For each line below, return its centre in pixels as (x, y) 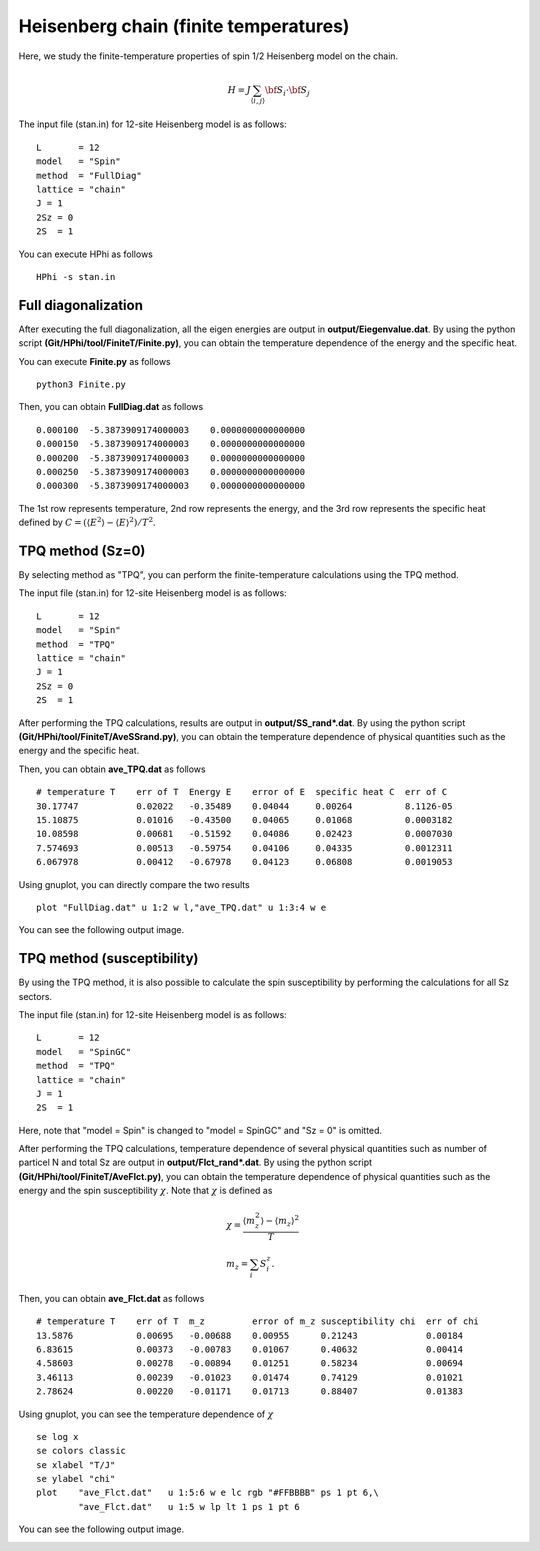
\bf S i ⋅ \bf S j (287, 91)
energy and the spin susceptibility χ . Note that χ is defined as (145, 1191)
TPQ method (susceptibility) (108, 958)
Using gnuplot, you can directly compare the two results (134, 884)
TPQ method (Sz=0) (82, 550)
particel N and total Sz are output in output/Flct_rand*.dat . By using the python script (195, 1162)
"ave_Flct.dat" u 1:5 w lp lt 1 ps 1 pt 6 (189, 1506)
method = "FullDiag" (89, 175)
